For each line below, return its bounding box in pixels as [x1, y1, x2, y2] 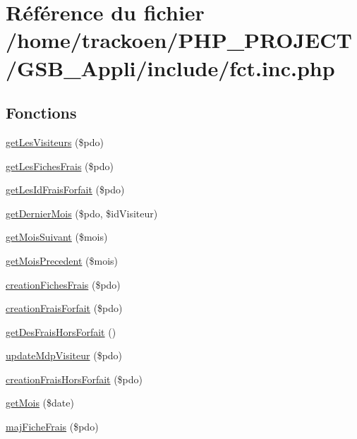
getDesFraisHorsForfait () [6, 324, 116, 339]
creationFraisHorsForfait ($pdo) [6, 371, 143, 386]
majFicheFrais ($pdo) [6, 419, 99, 434]
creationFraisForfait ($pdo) [6, 301, 123, 315]
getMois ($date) [6, 395, 74, 410]
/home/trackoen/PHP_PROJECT [6, 25, 352, 54]
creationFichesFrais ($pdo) [6, 277, 121, 291]
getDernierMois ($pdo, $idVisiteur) [6, 205, 158, 220]
